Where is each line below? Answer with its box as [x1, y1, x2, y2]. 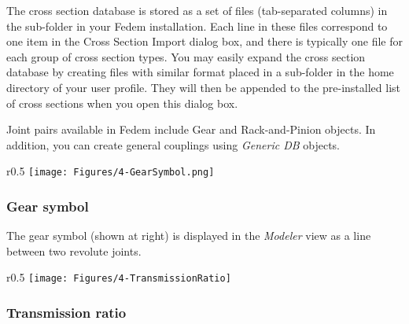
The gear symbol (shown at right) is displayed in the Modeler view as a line [6, 227, 371, 244]
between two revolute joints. [6, 242, 142, 259]
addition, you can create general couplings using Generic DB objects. [6, 136, 341, 153]
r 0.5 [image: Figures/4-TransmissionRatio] [6, 269, 231, 285]
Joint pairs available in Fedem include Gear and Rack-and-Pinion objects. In [6, 121, 376, 138]
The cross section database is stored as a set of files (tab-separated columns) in [6, 2, 388, 18]
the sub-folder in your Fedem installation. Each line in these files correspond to [6, 17, 388, 34]
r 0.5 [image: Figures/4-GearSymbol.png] [6, 163, 215, 179]
